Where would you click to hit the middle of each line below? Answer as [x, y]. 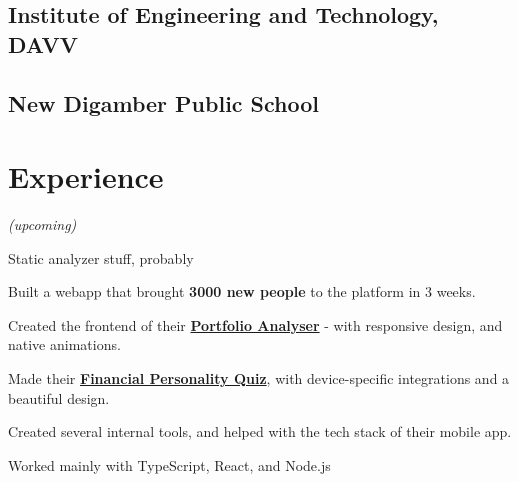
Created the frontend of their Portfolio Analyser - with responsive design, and [255, 324]
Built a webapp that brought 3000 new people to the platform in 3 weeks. [242, 291]
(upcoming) [42, 224]
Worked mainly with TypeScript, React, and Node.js [169, 464]
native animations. [64, 344]
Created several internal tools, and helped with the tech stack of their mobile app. [260, 431]
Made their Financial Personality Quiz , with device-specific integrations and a [259, 378]
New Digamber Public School [164, 102]
